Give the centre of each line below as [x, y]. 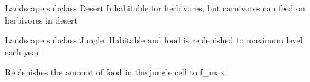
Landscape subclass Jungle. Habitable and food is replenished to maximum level [154, 40]
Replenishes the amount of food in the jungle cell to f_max [115, 72]
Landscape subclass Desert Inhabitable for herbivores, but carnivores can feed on [155, 8]
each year [22, 52]
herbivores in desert [41, 20]
